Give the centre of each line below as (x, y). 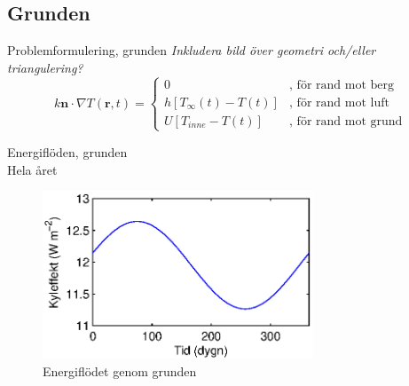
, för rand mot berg (342, 85)
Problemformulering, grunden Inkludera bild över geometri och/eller (192, 50)
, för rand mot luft (339, 102)
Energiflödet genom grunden (120, 370)
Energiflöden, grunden (67, 151)
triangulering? (45, 67)
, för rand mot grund (346, 121)
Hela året (32, 169)
